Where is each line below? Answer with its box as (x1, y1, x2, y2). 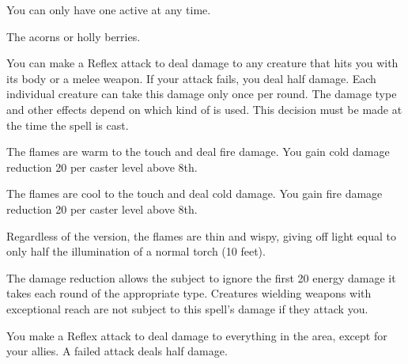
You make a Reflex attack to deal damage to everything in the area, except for (6, 327, 387, 343)
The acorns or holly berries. (6, 28, 141, 44)
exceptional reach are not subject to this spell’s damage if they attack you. (6, 300, 368, 317)
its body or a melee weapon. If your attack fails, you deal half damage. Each (6, 70, 376, 86)
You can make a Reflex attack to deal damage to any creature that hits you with (6, 55, 399, 71)
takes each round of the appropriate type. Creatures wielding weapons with (6, 285, 372, 301)
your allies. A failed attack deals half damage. (6, 343, 228, 359)
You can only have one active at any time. (6, 2, 211, 17)
